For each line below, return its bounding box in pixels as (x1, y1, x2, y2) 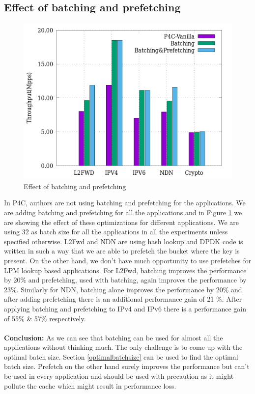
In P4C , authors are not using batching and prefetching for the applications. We (4, 197, 246, 208)
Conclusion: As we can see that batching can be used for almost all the (4, 332, 223, 342)
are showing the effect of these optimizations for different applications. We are (4, 217, 239, 227)
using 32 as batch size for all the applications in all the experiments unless (4, 226, 228, 237)
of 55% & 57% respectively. (4, 313, 86, 323)
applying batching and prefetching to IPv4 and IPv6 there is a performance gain (4, 303, 247, 313)
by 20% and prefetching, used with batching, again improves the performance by (4, 275, 247, 285)
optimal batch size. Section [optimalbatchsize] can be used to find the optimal (4, 351, 238, 362)
